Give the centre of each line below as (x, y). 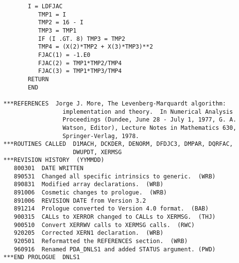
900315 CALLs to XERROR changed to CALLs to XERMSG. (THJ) (115, 217)
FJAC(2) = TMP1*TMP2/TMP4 (80, 63)
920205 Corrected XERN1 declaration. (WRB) (89, 233)
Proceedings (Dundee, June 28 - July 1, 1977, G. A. (149, 120)
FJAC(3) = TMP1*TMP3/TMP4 (80, 71)
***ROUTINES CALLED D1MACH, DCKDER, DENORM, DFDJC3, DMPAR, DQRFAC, (118, 144)
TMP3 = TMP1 (57, 30)
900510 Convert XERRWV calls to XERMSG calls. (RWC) (104, 225)
